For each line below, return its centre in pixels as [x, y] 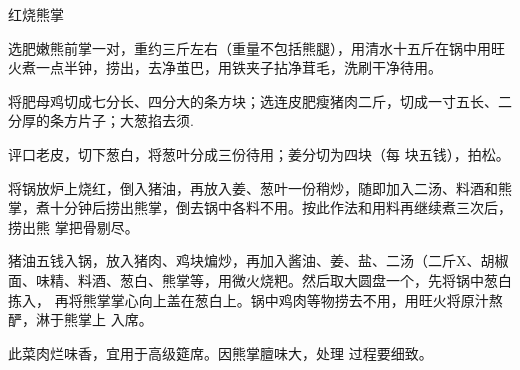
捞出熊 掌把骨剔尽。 [73, 226]
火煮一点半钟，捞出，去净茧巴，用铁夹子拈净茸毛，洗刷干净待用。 [225, 67]
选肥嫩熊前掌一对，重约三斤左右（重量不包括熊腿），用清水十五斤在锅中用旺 [256, 47]
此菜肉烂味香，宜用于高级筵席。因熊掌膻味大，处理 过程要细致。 [220, 352]
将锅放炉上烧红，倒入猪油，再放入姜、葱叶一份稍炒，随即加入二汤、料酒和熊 [260, 187]
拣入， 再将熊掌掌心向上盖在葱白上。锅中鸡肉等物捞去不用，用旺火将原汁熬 [255, 299]
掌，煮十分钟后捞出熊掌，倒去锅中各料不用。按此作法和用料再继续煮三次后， [260, 207]
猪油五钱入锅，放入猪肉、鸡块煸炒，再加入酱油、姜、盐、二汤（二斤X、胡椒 [258, 260]
